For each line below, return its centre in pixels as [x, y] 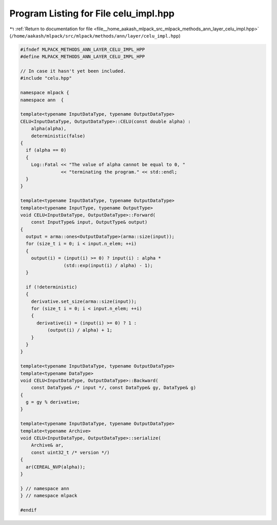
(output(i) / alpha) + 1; [80, 330]
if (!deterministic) [52, 287]
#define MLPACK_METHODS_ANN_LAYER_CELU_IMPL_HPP [83, 57]
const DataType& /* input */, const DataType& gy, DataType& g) [114, 388]
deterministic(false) [58, 136]
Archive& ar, [47, 445]
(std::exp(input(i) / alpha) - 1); [108, 265]
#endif [28, 510]
